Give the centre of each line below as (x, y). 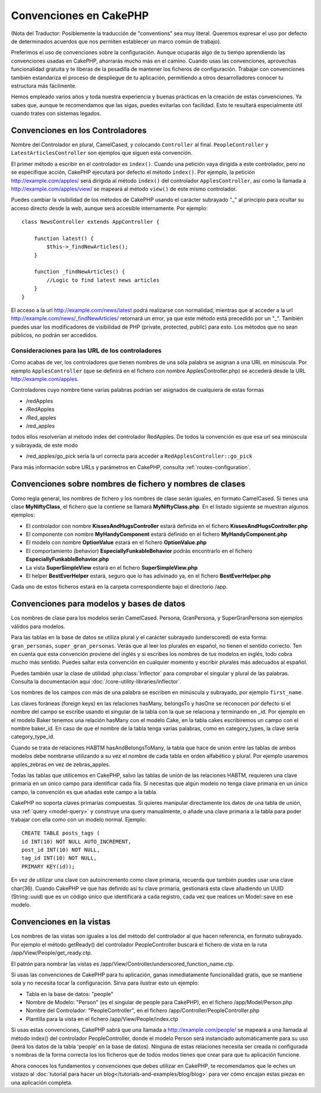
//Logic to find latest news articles (103, 280)
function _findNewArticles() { (79, 272)
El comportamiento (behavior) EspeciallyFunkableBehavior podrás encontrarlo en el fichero (139, 551)
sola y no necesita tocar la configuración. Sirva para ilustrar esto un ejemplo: (105, 983)
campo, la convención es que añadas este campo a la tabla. (84, 792)
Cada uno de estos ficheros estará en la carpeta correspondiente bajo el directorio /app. (119, 587)
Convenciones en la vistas (61, 922)
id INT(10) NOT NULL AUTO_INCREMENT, (77, 841)
